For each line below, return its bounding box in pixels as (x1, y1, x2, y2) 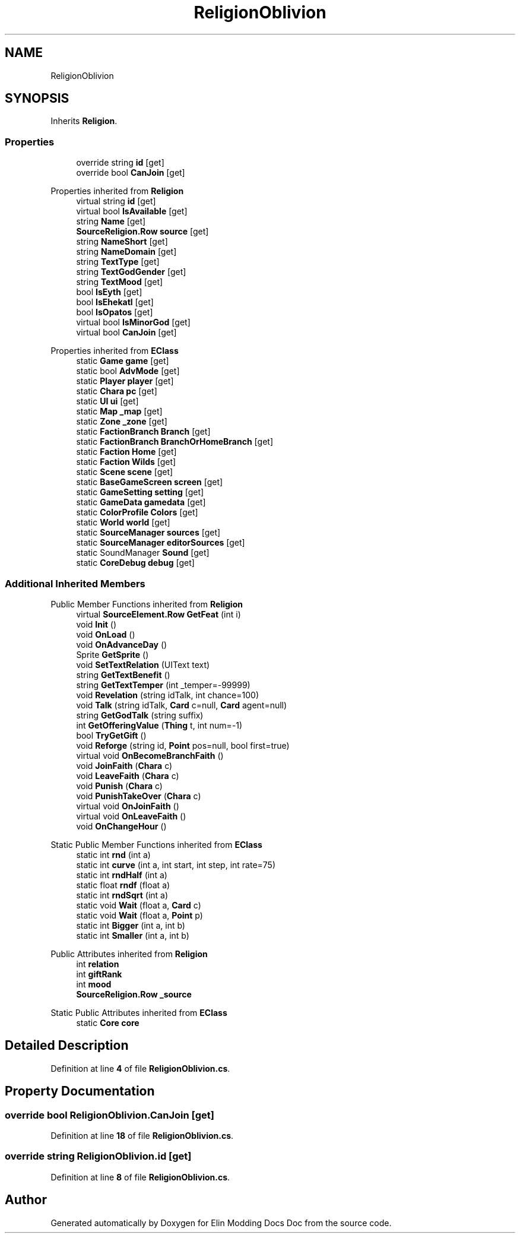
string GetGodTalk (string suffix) (76, 710, 204, 720)
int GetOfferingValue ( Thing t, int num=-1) (76, 720, 243, 730)
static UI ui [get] (76, 396, 139, 407)
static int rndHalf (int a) (76, 869, 167, 880)
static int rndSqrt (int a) (76, 889, 169, 900)
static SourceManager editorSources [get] (76, 537, 245, 548)
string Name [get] (76, 216, 146, 227)
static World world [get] (76, 517, 170, 528)
